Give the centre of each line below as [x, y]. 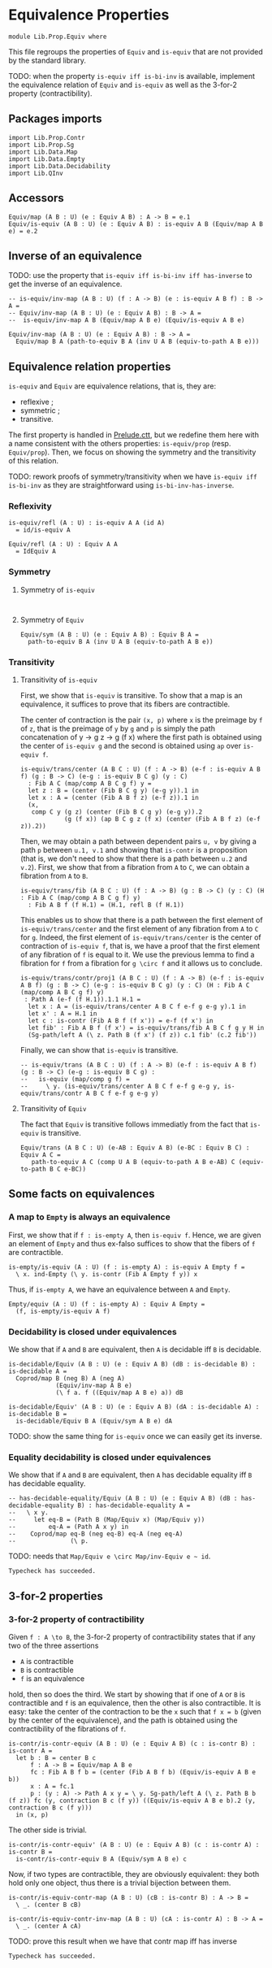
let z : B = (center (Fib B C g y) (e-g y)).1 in [113, 791]
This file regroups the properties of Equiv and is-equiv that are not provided [136, 51]
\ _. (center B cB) [49, 1905]
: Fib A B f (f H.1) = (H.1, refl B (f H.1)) [106, 905]
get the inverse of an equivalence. [65, 284]
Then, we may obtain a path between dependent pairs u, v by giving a [138, 841]
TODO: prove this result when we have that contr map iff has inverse [123, 1941]
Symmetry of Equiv [52, 619]
